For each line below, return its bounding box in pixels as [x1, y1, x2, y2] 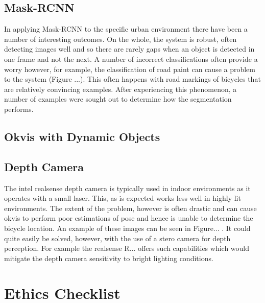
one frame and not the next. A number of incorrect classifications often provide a [4, 53, 258, 64]
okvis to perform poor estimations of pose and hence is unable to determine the [4, 213, 253, 223]
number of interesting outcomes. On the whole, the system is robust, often [4, 33, 237, 44]
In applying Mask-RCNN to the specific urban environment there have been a [4, 24, 248, 34]
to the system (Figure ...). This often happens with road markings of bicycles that [4, 74, 261, 84]
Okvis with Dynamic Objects [4, 128, 160, 144]
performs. [4, 103, 34, 114]
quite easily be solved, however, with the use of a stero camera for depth [4, 232, 231, 243]
